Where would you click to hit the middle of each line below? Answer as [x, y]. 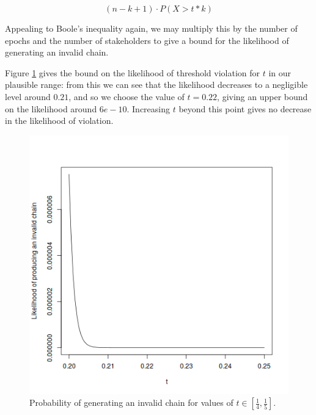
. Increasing [149, 108]
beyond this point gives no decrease [245, 108]
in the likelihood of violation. [59, 121]
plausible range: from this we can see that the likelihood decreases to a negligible [156, 85]
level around [28, 96]
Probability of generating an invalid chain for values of [131, 402]
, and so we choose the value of [127, 96]
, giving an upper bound [263, 96]
